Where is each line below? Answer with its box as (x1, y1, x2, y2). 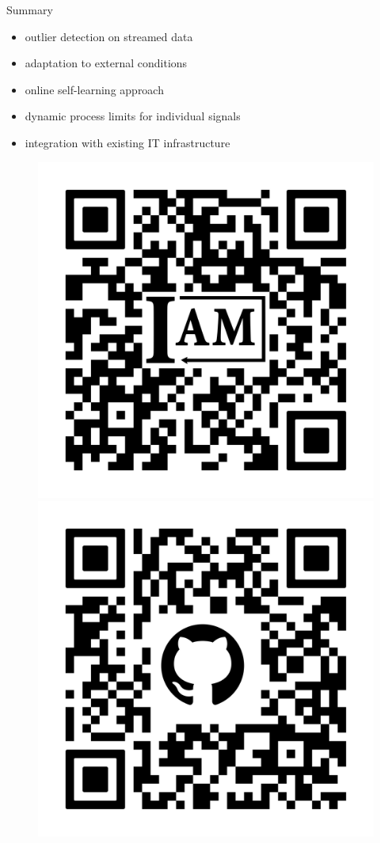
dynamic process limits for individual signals (25, 108, 241, 124)
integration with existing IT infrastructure (25, 134, 230, 150)
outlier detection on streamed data (25, 28, 193, 44)
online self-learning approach (25, 81, 164, 97)
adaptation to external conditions (25, 55, 188, 71)
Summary (6, 2, 53, 17)
